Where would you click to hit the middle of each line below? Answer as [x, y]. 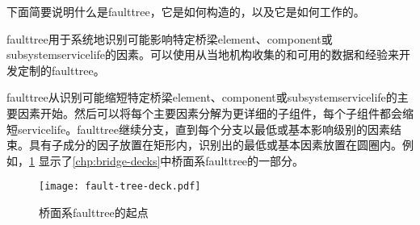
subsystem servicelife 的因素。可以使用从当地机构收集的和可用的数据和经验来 [203, 54]
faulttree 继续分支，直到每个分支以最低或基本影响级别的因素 [234, 129]
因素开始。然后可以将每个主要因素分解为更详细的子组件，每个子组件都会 [210, 112]
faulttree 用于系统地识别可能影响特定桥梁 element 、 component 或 [170, 38]
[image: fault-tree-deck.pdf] [120, 187]
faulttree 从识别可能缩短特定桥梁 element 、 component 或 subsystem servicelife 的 [202, 97]
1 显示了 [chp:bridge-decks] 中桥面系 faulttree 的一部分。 [167, 160]
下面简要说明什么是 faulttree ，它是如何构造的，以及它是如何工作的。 [186, 11]
